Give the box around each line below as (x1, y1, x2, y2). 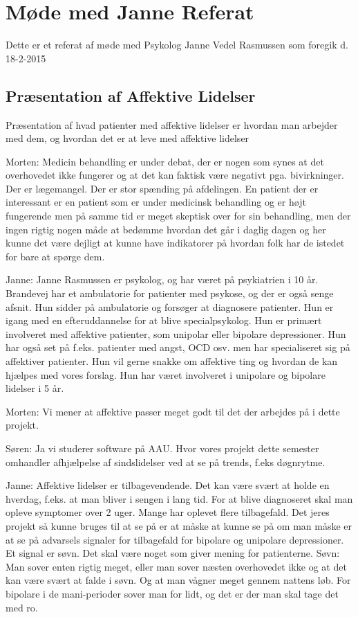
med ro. (6, 600, 38, 614)
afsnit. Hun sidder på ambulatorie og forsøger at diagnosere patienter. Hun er (6, 299, 334, 314)
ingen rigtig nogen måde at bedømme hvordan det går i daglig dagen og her (6, 222, 326, 236)
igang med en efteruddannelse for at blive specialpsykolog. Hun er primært (6, 313, 322, 328)
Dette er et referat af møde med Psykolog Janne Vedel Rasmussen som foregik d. (6, 37, 348, 52)
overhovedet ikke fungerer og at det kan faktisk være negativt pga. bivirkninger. (6, 168, 344, 182)
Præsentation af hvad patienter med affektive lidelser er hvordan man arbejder (6, 117, 338, 132)
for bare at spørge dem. (6, 249, 105, 263)
